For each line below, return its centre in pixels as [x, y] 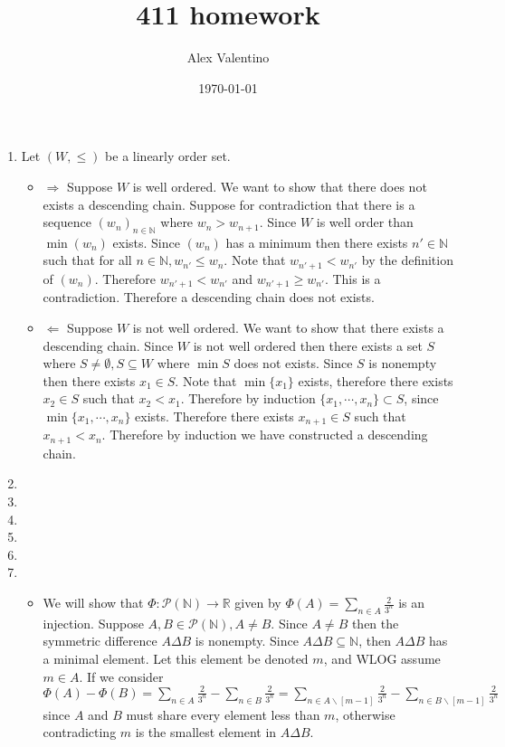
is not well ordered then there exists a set [308, 345]
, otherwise [365, 714]
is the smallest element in [206, 732]
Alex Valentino [228, 57]
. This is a [353, 278]
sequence [67, 222]
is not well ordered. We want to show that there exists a [288, 327]
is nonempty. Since [247, 641]
